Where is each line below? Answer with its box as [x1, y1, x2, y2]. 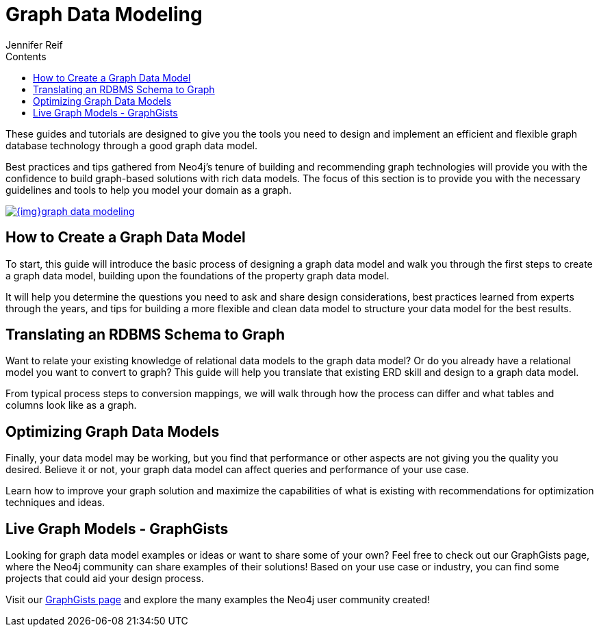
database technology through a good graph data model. [5, 139, 257, 151]
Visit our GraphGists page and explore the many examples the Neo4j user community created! [5, 594, 430, 606]
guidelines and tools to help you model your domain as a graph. [5, 184, 292, 196]
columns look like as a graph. [5, 399, 137, 412]
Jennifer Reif [5, 38, 63, 51]
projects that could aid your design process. [5, 572, 204, 585]
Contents [5, 50, 47, 62]
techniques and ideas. [5, 496, 105, 509]
